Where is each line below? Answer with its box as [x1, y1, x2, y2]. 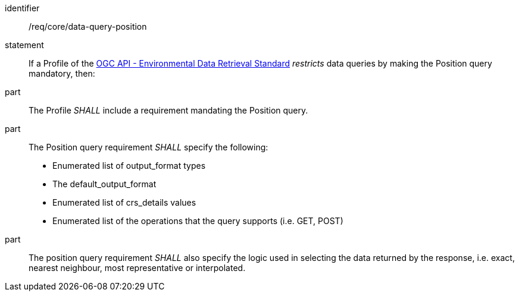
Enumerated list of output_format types [52, 160, 206, 171]
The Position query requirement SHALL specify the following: [29, 142, 268, 152]
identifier [5, 3, 40, 13]
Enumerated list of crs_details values [52, 197, 196, 207]
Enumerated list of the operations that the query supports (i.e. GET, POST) [52, 216, 343, 226]
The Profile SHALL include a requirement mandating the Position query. [29, 105, 308, 115]
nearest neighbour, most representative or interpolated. [29, 263, 246, 273]
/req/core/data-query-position [29, 21, 147, 32]
